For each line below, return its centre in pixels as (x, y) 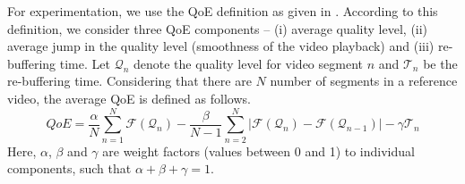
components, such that (69, 168)
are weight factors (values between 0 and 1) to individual (258, 151)
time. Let (85, 63)
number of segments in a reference (364, 81)
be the (440, 63)
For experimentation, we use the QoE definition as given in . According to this (223, 11)
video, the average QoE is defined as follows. (129, 98)
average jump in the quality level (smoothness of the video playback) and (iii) (221, 46)
